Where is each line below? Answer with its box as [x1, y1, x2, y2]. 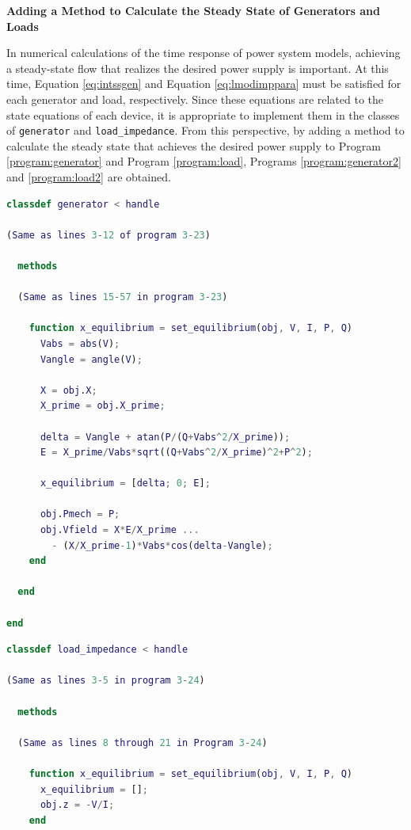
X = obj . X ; [40, 384, 97, 396]
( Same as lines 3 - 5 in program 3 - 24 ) [6, 675, 205, 687]
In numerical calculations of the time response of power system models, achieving [6, 44, 401, 61]
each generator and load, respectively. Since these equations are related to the [6, 90, 384, 107]
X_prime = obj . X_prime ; [40, 400, 166, 412]
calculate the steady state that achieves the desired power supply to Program [6, 137, 381, 154]
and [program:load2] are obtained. [6, 169, 171, 185]
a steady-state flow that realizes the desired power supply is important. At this [6, 59, 389, 76]
